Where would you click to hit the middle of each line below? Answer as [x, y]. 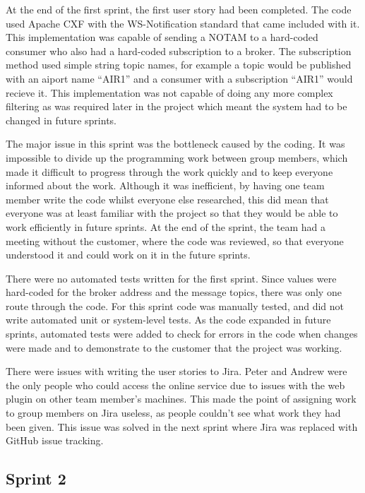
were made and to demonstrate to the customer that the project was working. [174, 347]
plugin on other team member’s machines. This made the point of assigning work [181, 399]
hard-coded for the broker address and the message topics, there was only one [174, 292]
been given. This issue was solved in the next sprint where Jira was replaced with [182, 426]
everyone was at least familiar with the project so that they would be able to [172, 213]
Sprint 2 [36, 479]
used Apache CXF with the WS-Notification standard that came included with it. [183, 23]
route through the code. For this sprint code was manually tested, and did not [175, 305]
